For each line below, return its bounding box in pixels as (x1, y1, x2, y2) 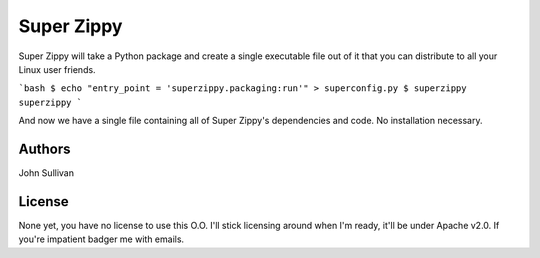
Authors (18, 140, 71, 157)
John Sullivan (18, 167, 75, 179)
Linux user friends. (18, 63, 96, 75)
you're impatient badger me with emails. (18, 233, 185, 245)
